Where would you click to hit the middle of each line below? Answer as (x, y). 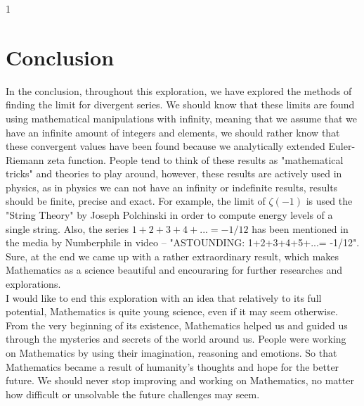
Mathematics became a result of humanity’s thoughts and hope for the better (173, 366)
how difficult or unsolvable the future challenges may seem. (133, 394)
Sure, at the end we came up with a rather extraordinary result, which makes (173, 256)
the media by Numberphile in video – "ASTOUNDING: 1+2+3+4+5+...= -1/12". (183, 242)
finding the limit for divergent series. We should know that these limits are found (180, 104)
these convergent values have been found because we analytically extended (165, 146)
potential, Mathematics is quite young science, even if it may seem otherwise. (172, 311)
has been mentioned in (300, 228)
